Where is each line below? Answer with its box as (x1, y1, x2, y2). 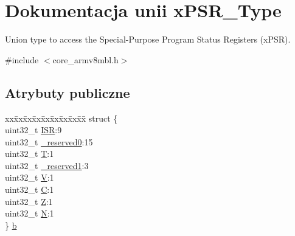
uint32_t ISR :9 (5, 123, 62, 136)
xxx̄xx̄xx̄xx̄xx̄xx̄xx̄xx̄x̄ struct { (5, 111, 118, 124)
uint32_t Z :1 (5, 195, 53, 207)
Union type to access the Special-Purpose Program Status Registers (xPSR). (5, 33, 291, 46)
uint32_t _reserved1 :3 (5, 159, 89, 172)
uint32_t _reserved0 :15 (5, 135, 93, 148)
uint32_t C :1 (5, 183, 54, 196)
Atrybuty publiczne (5, 83, 130, 102)
